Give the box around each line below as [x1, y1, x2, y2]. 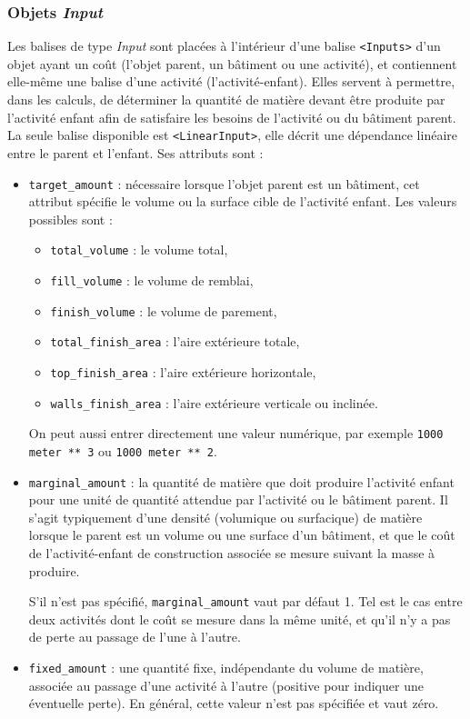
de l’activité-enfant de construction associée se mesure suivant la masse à [28, 544, 435, 563]
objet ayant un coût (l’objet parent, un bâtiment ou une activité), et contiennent [7, 54, 457, 73]
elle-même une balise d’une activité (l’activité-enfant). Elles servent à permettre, [7, 72, 455, 91]
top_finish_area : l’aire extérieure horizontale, [50, 362, 316, 381]
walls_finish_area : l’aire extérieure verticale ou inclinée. [50, 393, 378, 412]
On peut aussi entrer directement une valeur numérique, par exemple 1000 [28, 424, 444, 443]
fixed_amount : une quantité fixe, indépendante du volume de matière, [28, 658, 424, 677]
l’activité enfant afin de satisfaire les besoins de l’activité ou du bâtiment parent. [7, 107, 456, 126]
